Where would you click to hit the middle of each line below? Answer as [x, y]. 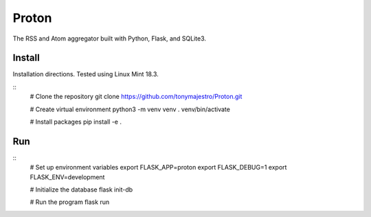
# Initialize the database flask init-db [81, 190]
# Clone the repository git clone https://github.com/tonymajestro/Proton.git [136, 97]
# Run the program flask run [70, 202]
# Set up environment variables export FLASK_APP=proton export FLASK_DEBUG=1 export [158, 168]
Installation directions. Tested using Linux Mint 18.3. [86, 74]
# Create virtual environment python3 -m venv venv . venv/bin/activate [130, 109]
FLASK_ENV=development [67, 177]
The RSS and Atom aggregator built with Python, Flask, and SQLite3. [109, 38]
